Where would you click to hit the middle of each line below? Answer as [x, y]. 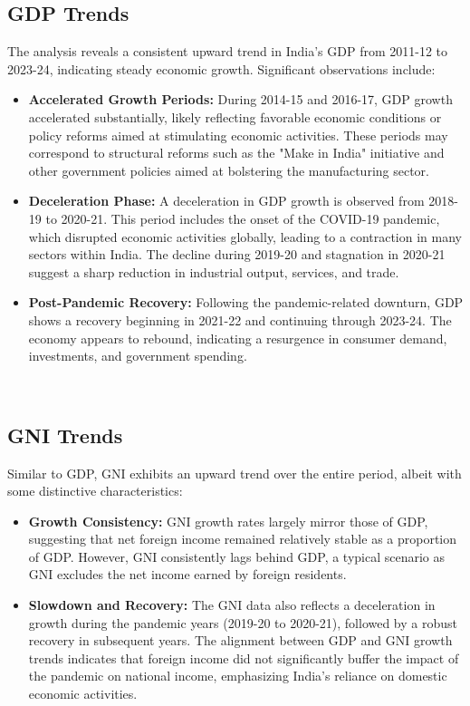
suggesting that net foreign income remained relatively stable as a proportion [243, 539]
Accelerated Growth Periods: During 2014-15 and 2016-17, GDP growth [240, 99]
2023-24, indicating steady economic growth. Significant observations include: [221, 68]
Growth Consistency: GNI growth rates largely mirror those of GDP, [228, 521]
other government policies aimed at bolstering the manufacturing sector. [229, 170]
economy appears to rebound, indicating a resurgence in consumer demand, [238, 338]
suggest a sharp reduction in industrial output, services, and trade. [214, 271]
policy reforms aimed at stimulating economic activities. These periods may [238, 135]
